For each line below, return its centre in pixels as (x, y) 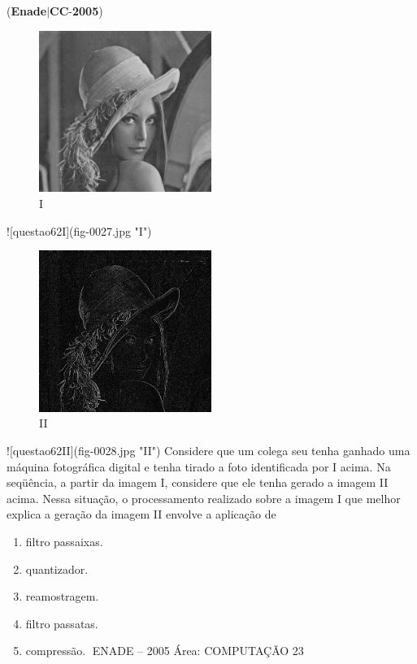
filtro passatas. (62, 623)
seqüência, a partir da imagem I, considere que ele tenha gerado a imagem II (198, 482)
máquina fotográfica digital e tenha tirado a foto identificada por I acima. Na (199, 466)
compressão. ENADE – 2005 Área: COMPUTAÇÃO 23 (165, 651)
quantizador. (57, 569)
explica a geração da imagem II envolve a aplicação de (141, 514)
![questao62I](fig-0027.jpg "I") (79, 230)
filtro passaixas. (64, 542)
